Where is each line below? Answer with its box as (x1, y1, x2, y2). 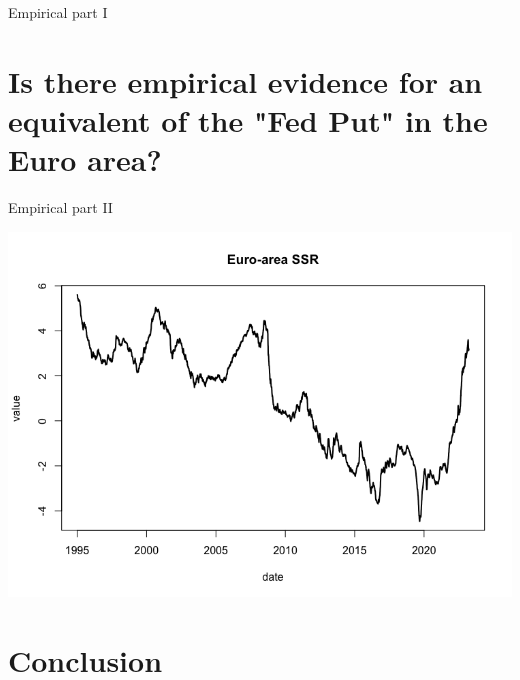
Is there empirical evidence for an (8, 60, 483, 101)
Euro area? (8, 139, 162, 180)
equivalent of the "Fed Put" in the (8, 99, 488, 140)
